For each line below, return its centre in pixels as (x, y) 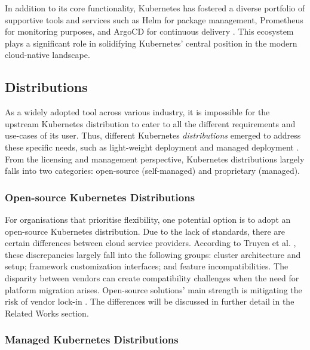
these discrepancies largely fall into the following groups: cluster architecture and (153, 254)
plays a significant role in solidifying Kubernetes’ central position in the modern (151, 43)
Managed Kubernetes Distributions (92, 340)
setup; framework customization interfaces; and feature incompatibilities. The (147, 266)
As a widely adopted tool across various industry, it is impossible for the (137, 112)
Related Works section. (47, 313)
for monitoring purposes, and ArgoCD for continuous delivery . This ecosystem (149, 31)
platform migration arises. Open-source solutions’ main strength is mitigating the (154, 289)
